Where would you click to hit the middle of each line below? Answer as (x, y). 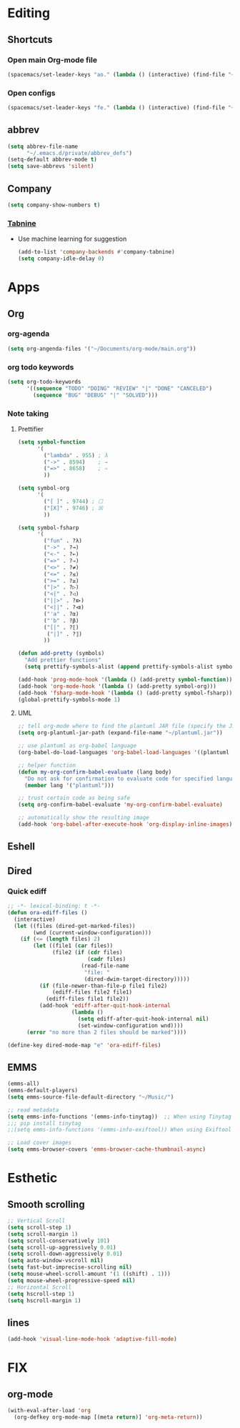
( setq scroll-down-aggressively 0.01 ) (65, 1254)
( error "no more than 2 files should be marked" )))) (106, 1032)
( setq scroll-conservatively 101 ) (59, 1241)
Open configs (31, 93)
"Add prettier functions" (63, 660)
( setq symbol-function (51, 442)
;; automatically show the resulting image (84, 818)
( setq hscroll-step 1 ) (41, 1294)
